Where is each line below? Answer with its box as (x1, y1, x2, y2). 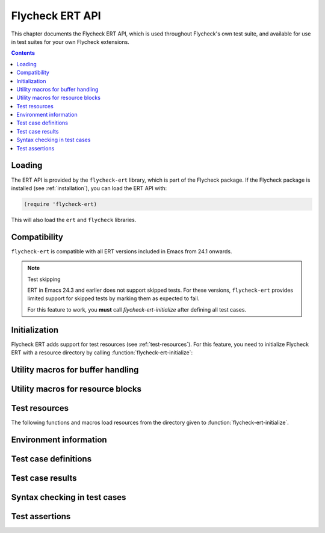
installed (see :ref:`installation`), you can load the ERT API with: (11, 184, 167, 192)
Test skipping (27, 276, 61, 283)
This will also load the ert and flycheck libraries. (11, 216, 137, 223)
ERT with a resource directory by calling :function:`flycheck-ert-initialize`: (11, 349, 193, 356)
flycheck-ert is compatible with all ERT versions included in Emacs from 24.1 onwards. (11, 247, 232, 255)
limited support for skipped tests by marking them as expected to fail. (27, 295, 200, 302)
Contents (11, 49, 36, 57)
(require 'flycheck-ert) (23, 200, 97, 208)
